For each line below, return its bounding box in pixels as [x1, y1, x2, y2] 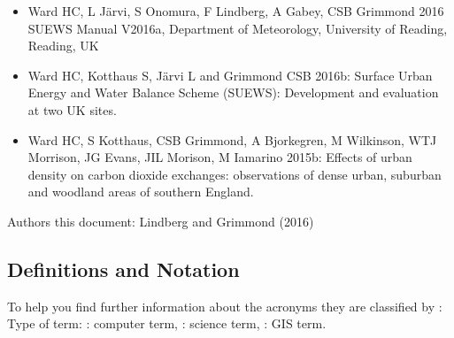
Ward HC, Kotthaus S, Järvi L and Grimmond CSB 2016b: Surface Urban [27, 65, 433, 84]
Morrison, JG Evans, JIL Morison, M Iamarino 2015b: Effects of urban [27, 148, 412, 166]
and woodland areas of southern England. [27, 182, 254, 201]
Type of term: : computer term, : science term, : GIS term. [7, 314, 327, 333]
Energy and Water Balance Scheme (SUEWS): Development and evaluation [27, 83, 439, 102]
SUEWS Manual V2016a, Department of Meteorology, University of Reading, [27, 19, 448, 37]
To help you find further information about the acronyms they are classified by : [7, 296, 442, 315]
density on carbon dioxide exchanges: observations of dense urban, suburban [27, 165, 442, 183]
